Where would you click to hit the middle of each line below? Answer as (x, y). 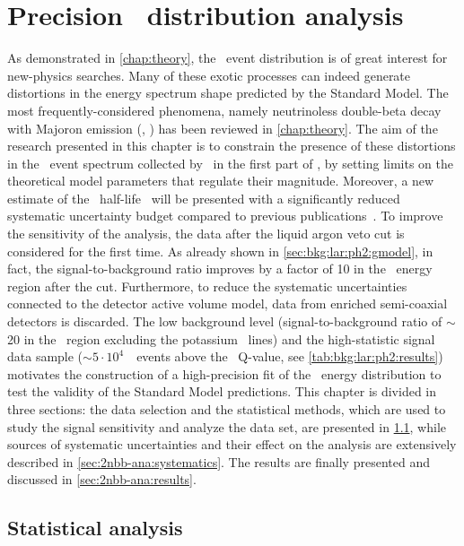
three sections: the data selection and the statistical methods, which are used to (227, 409)
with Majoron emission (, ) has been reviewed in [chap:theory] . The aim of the (223, 128)
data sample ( (45, 356)
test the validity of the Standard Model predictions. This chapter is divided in (222, 391)
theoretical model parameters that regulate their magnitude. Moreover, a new (221, 181)
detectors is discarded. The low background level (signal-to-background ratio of (225, 321)
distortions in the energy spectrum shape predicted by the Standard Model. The (228, 93)
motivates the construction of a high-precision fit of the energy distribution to (224, 373)
